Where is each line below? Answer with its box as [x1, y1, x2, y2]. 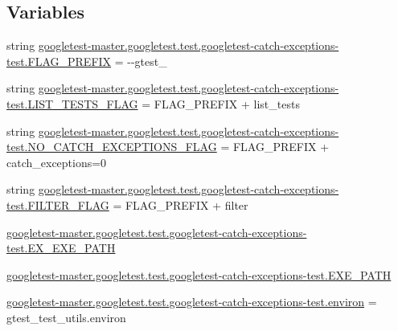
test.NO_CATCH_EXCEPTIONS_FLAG [6, 138, 217, 155]
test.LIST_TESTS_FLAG [6, 95, 138, 112]
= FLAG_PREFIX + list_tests [142, 95, 300, 112]
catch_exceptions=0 [6, 153, 107, 170]
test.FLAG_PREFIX [6, 52, 112, 69]
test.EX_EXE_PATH [6, 239, 116, 256]
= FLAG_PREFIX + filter [113, 196, 248, 213]
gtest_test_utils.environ [6, 309, 126, 325]
